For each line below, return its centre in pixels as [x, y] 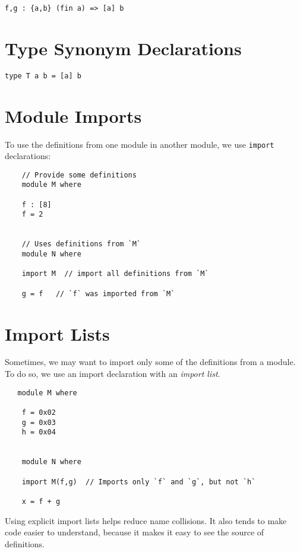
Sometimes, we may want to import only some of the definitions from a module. [150, 362]
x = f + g [41, 501]
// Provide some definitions [79, 175]
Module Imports [73, 115]
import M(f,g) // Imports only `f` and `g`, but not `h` [139, 482]
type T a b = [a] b [43, 76]
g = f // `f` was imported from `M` [98, 294]
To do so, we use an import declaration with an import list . [113, 374]
